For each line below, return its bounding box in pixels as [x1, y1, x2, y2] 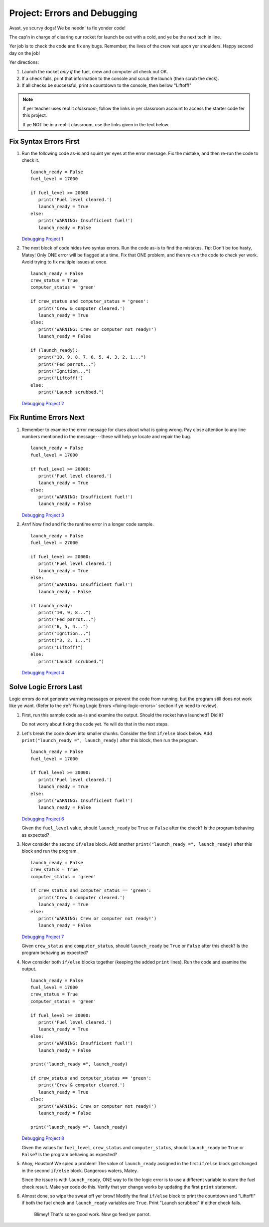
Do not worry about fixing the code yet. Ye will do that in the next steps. [21, 721, 169, 727]
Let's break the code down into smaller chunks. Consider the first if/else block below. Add [21, 730, 212, 736]
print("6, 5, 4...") [38, 624, 89, 629]
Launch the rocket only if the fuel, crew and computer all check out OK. [21, 68, 168, 74]
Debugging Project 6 [21, 816, 64, 822]
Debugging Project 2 [21, 400, 64, 406]
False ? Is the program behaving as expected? [21, 1152, 117, 1157]
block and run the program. [21, 848, 78, 854]
